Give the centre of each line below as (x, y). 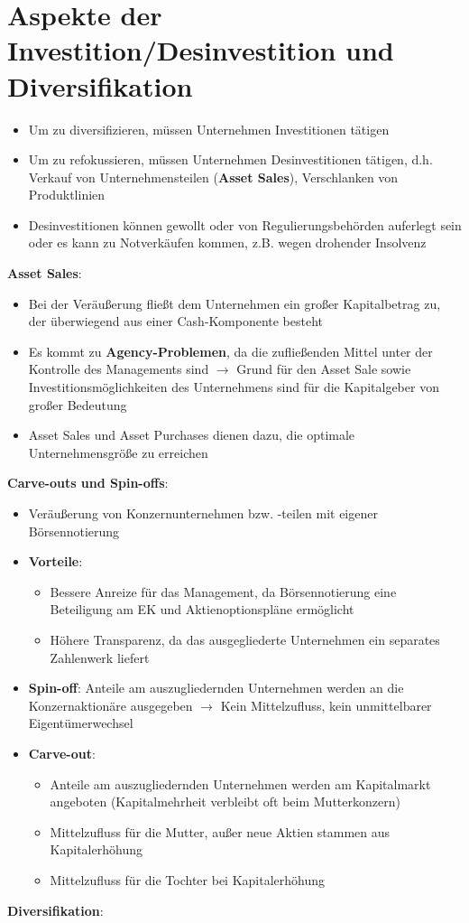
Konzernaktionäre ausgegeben (110, 705)
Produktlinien (67, 195)
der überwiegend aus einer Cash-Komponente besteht (176, 321)
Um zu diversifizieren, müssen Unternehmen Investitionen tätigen (209, 129)
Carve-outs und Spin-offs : (88, 483)
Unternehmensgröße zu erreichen (118, 452)
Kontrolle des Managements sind (119, 369)
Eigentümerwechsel (81, 723)
